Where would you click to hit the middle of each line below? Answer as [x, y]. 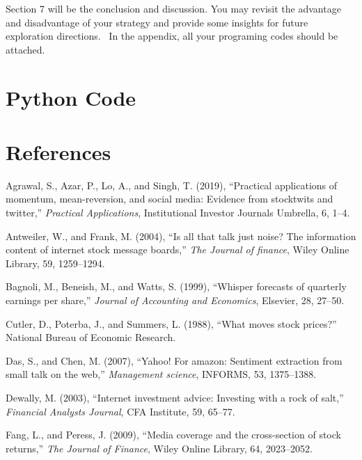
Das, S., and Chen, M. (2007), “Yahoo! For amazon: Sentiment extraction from [174, 360]
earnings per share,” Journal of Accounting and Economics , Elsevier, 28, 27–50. [175, 300]
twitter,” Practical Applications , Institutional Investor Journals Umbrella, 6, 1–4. [178, 213]
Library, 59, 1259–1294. [55, 263]
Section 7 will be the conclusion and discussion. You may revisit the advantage [173, 8]
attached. [25, 49]
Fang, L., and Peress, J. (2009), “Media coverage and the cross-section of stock [173, 435]
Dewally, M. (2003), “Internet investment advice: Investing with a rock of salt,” [175, 397]
